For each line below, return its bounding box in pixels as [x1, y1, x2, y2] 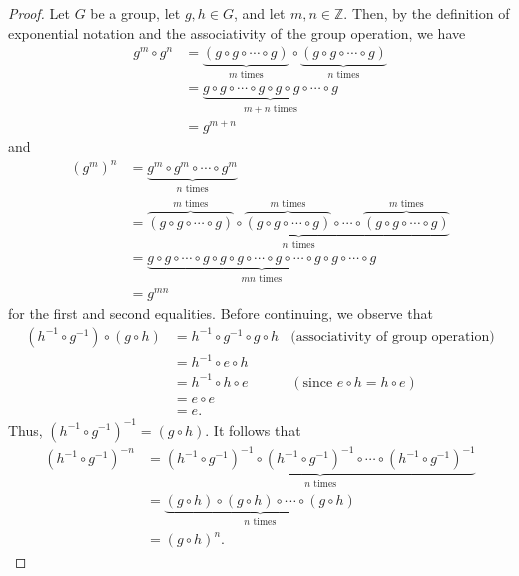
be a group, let [90, 3, 181, 23]
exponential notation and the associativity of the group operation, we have [8, 22, 466, 43]
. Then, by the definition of [343, 3, 510, 23]
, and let [233, 3, 286, 23]
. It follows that [205, 419, 301, 440]
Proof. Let [8, 3, 70, 23]
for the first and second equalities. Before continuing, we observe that [8, 303, 433, 324]
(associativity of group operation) [290, 329, 495, 344]
